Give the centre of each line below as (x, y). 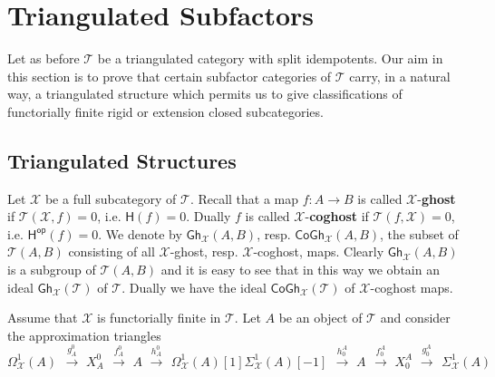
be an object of (320, 318)
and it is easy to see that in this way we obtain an (300, 270)
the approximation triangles (84, 335)
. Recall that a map (244, 198)
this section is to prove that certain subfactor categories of (170, 76)
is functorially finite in (159, 318)
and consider (415, 318)
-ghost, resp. (204, 251)
